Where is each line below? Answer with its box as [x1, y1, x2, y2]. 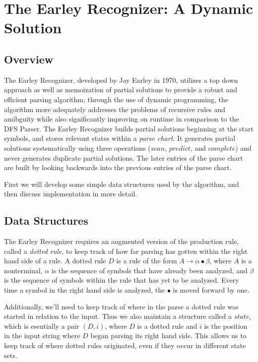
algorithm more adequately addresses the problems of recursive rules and [4, 104, 225, 114]
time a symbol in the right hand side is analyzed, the [4, 285, 165, 295]
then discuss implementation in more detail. [4, 188, 137, 199]
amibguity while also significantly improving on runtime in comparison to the [4, 114, 239, 124]
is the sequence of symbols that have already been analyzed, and [51, 265, 248, 275]
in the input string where [4, 330, 80, 341]
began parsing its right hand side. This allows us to [90, 330, 247, 341]
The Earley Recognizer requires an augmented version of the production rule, [4, 236, 239, 246]
